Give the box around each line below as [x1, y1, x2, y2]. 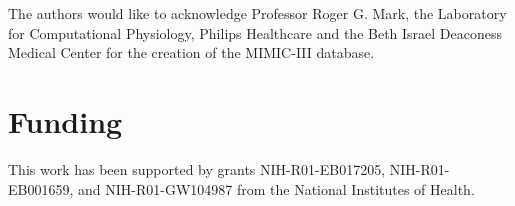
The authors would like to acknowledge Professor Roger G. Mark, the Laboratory [8, 3, 507, 23]
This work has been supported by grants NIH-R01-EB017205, [8, 158, 386, 179]
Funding [8, 100, 123, 141]
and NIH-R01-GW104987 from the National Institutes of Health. [77, 178, 475, 199]
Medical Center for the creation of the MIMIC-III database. [8, 42, 375, 63]
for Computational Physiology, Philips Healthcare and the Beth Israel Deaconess [8, 22, 503, 43]
